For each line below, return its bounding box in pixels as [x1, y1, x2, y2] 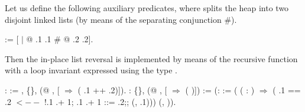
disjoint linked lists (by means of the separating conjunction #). [5, 13, 237, 25]
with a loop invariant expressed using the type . [5, 64, 177, 76]
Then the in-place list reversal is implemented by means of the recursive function [5, 52, 298, 65]
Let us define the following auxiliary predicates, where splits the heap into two [5, 2, 289, 13]
